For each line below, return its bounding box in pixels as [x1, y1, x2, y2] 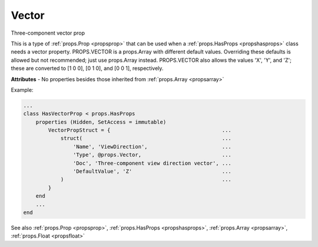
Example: [11, 86, 34, 94]
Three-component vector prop [11, 29, 85, 36]
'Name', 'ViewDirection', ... [72, 143, 232, 150]
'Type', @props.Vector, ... [72, 152, 232, 158]
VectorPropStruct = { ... [48, 127, 232, 133]
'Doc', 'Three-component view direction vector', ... [72, 159, 232, 166]
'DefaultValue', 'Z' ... [72, 168, 232, 175]
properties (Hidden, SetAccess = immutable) [35, 118, 167, 125]
